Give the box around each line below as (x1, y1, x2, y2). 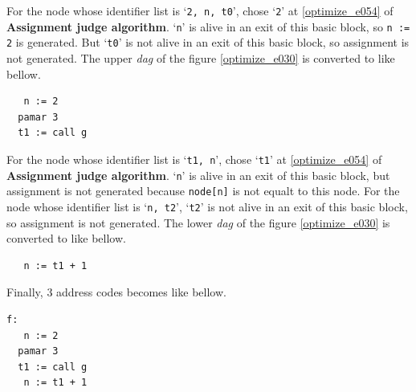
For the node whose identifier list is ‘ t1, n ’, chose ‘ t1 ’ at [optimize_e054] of (6, 150, 382, 167)
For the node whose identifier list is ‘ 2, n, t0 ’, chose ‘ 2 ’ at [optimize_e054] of (6, 2, 394, 18)
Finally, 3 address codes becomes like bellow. (6, 284, 226, 300)
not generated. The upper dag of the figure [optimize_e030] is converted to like (6, 49, 395, 66)
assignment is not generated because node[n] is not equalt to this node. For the (6, 182, 400, 199)
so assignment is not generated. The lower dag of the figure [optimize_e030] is (6, 214, 390, 231)
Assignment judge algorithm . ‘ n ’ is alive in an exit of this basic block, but (6, 166, 390, 183)
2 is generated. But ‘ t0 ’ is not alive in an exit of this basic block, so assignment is (6, 34, 410, 51)
